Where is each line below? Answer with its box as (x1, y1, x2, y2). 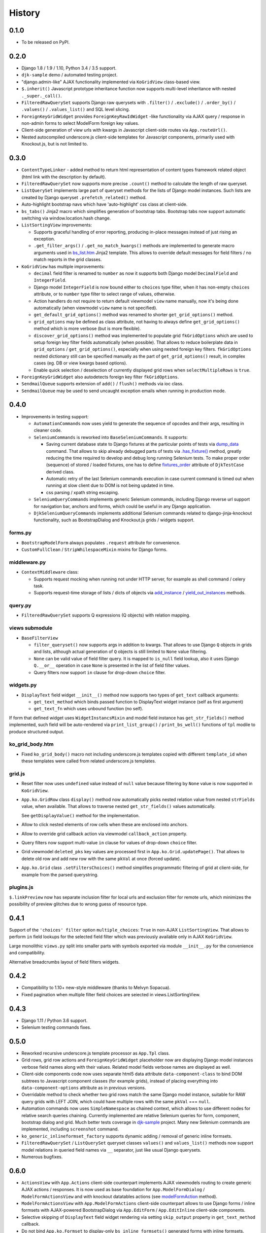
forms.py (9, 529, 32, 536)
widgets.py (9, 682, 37, 689)
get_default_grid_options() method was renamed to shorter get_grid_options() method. (33, 312, 234, 318)
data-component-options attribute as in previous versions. (21, 1085, 146, 1091)
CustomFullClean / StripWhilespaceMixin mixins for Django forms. (21, 546, 167, 552)
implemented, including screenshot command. (21, 1126, 119, 1132)
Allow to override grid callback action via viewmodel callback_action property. (21, 831, 188, 836)
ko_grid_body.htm (9, 741, 54, 748)
